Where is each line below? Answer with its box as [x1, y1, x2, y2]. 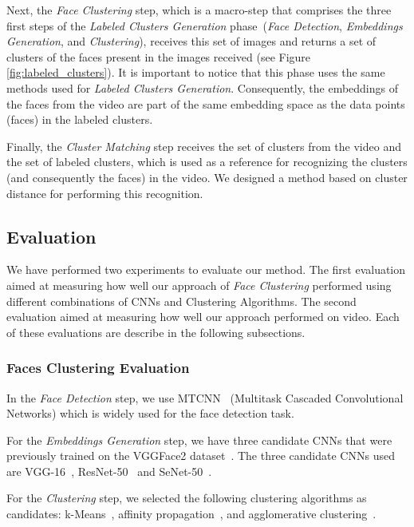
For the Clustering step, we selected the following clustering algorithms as [6, 489, 367, 506]
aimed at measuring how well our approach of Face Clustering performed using [6, 276, 392, 293]
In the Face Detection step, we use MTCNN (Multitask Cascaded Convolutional [6, 389, 404, 406]
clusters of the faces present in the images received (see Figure [6, 48, 311, 65]
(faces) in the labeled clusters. [6, 111, 153, 128]
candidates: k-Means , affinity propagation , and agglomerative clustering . [6, 505, 377, 522]
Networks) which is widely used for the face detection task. [6, 405, 294, 422]
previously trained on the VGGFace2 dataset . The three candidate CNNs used [6, 447, 395, 464]
